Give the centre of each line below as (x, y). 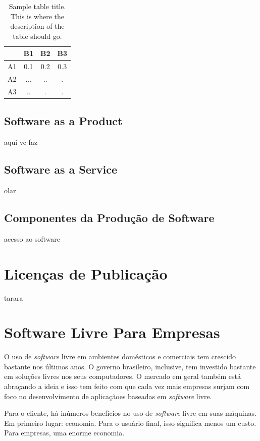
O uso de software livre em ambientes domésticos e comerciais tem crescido (120, 356)
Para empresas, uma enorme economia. (64, 433)
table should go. (37, 36)
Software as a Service (61, 169)
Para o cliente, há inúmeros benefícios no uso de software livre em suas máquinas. (130, 413)
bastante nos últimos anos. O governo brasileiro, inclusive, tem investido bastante (130, 366)
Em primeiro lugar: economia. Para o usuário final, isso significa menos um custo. (130, 423)
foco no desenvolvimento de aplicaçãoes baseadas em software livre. (108, 396)
